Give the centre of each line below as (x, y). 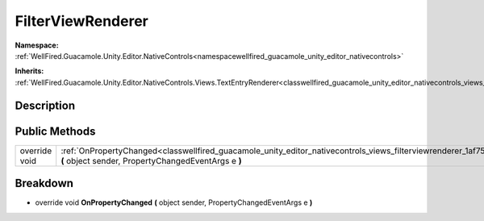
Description (45, 105)
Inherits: (29, 71)
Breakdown (44, 183)
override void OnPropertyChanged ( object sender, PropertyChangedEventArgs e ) (174, 202)
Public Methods (55, 131)
